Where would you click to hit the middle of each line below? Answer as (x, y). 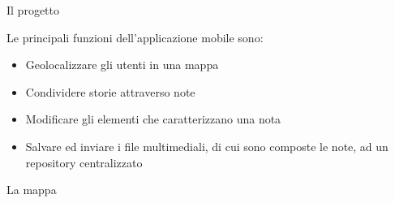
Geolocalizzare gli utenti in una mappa (122, 65)
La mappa (32, 190)
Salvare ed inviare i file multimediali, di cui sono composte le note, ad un (207, 146)
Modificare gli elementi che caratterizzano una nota (153, 119)
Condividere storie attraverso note (110, 91)
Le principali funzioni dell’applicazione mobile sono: (135, 37)
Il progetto (33, 10)
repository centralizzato (84, 162)
